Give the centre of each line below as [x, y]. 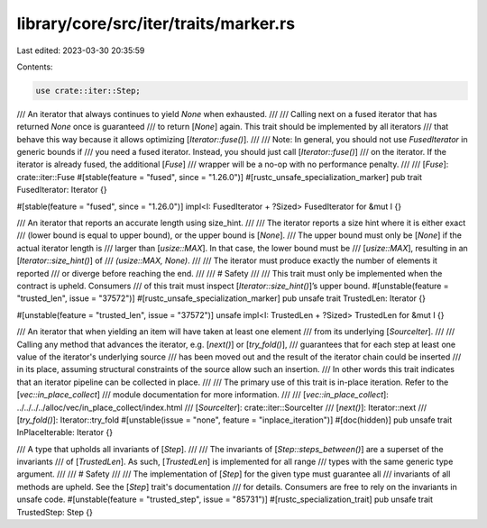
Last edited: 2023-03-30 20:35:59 [81, 50]
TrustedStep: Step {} [55, 512]
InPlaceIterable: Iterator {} [64, 432]
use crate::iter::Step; [88, 91]
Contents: [35, 67]
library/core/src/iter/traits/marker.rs [156, 23]
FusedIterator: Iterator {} [62, 190]
